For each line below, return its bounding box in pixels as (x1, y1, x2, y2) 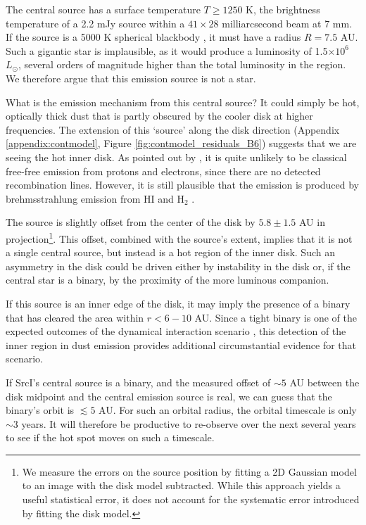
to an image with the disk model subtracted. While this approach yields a (22, 478, 341, 493)
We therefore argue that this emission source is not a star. (6, 70, 256, 85)
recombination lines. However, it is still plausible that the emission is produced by (6, 177, 359, 192)
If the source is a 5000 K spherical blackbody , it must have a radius (6, 30, 301, 44)
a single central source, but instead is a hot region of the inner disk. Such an (6, 245, 335, 260)
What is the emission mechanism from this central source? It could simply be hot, (6, 94, 360, 109)
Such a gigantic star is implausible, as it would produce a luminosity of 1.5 (6, 43, 328, 58)
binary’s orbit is (6, 403, 75, 417)
